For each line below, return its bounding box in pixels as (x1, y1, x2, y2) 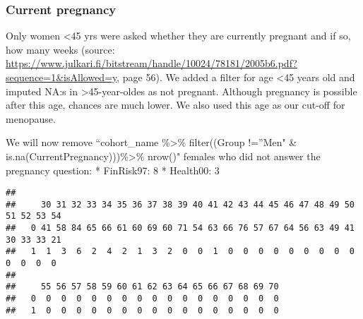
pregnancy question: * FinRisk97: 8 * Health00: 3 (6, 162, 220, 177)
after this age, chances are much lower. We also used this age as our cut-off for (6, 97, 345, 112)
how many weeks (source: (6, 42, 115, 56)
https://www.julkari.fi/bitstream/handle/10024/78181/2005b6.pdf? (6, 56, 297, 71)
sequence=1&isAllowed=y (6, 70, 117, 84)
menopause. (6, 111, 56, 126)
